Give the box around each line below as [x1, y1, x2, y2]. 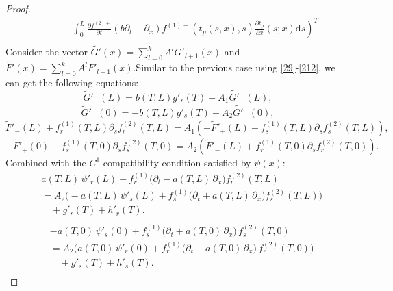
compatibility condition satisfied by [103, 155, 251, 170]
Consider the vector [5, 45, 88, 59]
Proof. [5, 1, 31, 15]
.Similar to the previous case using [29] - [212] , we [133, 60, 335, 75]
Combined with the [5, 155, 86, 170]
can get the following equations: [5, 75, 139, 90]
